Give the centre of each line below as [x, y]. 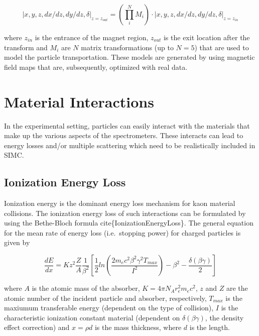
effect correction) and [37, 327]
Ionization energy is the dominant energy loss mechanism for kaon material [120, 203]
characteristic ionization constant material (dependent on [92, 317]
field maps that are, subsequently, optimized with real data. [96, 67]
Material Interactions [79, 101]
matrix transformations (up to [127, 47]
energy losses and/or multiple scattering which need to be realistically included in [130, 145]
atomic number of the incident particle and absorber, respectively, [105, 298]
